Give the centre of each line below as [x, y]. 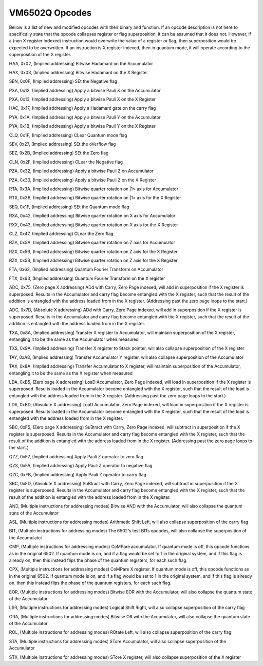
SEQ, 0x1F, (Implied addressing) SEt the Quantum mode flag [69, 207]
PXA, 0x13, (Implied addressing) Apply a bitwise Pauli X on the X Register [82, 99]
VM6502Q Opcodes [50, 13]
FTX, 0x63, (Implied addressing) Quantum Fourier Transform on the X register [87, 278]
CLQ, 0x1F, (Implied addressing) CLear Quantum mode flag [68, 135]
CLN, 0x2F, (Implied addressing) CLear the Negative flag [66, 162]
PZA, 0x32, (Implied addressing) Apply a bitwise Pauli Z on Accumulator [81, 171]
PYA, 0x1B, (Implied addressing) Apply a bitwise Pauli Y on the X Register [82, 126]
